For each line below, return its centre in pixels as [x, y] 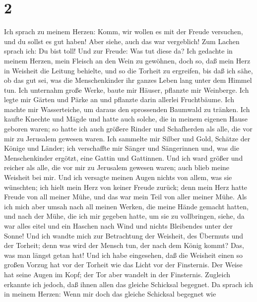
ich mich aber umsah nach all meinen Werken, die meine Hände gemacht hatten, [126, 206]
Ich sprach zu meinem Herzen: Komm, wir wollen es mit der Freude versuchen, [124, 31]
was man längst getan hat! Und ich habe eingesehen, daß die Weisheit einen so [124, 255]
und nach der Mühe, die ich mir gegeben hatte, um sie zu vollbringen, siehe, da [124, 216]
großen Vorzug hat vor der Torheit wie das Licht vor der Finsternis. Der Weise [123, 265]
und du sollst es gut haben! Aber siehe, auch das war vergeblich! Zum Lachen [122, 41]
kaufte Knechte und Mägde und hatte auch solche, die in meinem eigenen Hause [126, 119]
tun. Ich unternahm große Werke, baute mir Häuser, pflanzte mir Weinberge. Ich [127, 90]
